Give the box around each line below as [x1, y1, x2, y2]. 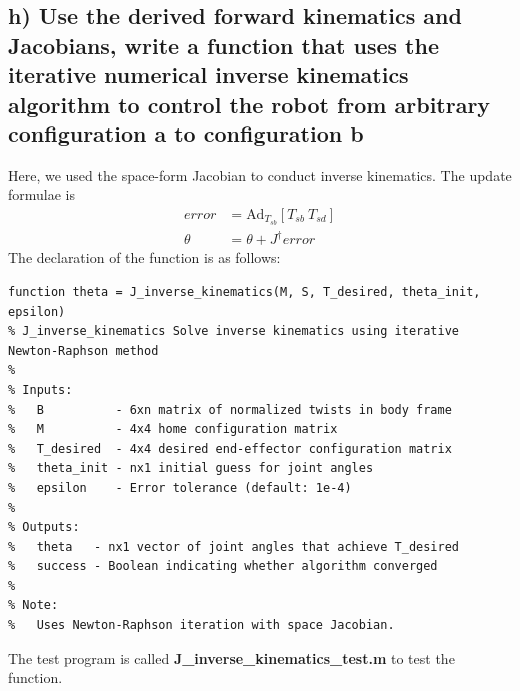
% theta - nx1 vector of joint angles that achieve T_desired [8, 539, 460, 554]
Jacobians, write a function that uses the [8, 29, 439, 60]
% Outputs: [8, 520, 80, 535]
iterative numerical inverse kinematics [8, 59, 409, 90]
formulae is [8, 184, 76, 205]
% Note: [8, 598, 59, 613]
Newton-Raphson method [8, 343, 159, 358]
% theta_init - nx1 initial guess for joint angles [8, 461, 374, 476]
